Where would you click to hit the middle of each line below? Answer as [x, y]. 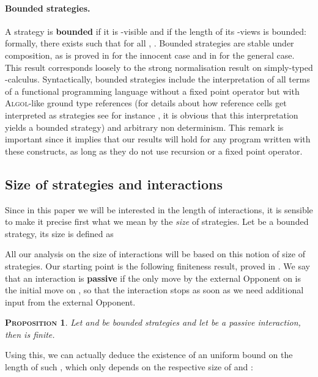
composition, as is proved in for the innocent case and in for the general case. [150, 55]
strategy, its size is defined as [59, 233]
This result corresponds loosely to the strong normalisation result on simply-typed [159, 67]
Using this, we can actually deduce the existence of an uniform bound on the [149, 355]
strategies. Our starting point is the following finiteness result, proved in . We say [157, 265]
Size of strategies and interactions [114, 184]
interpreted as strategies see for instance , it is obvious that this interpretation [152, 115]
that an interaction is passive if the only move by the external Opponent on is [153, 278]
